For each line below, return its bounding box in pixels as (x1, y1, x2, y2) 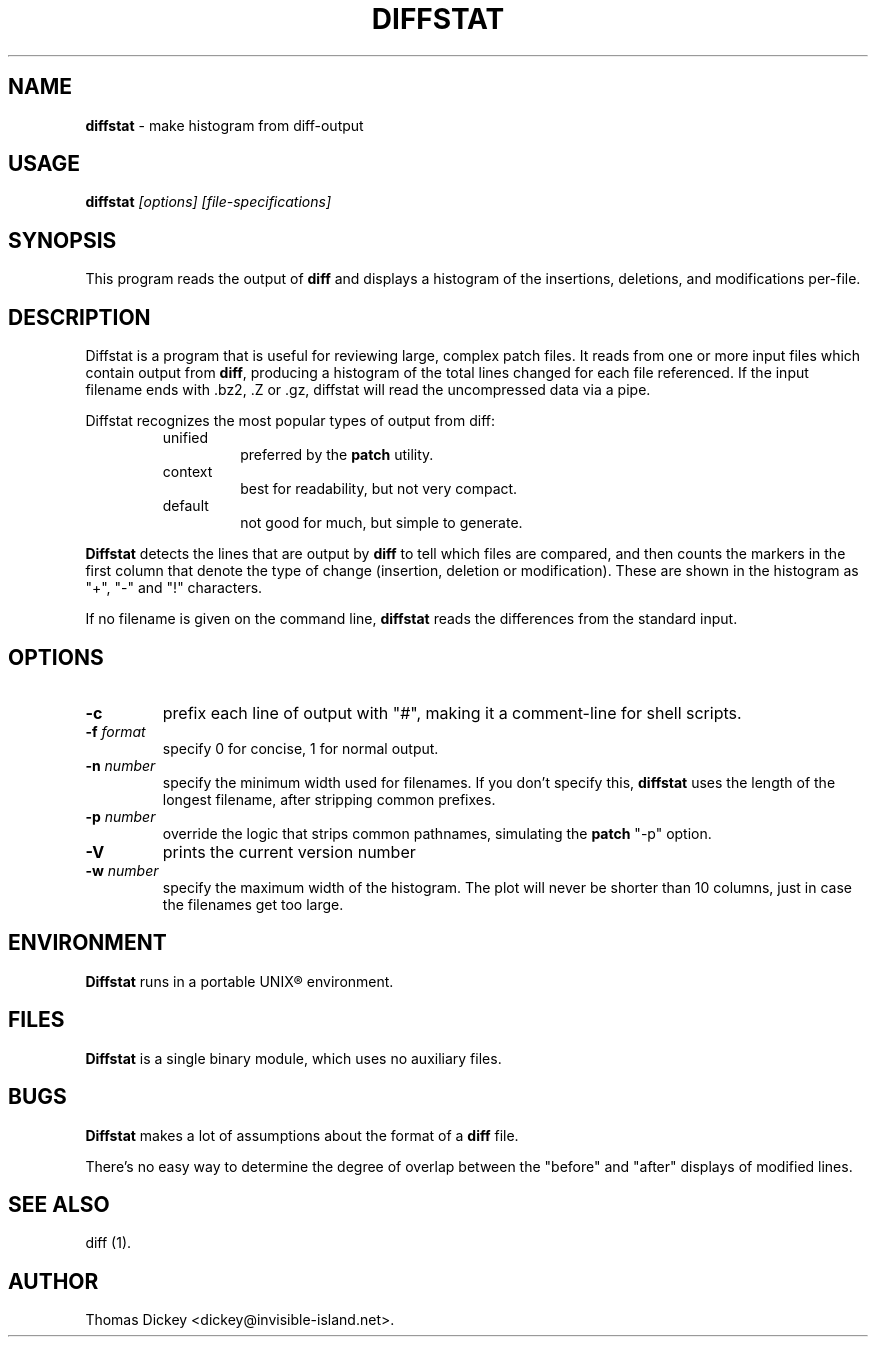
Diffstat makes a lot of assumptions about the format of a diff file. (85, 1126, 519, 1144)
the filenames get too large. (162, 895, 344, 913)
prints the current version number (162, 841, 416, 862)
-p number (85, 807, 156, 825)
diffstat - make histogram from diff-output (85, 116, 364, 134)
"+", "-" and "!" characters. (85, 579, 263, 597)
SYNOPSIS (8, 227, 117, 253)
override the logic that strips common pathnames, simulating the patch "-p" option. (162, 824, 712, 842)
